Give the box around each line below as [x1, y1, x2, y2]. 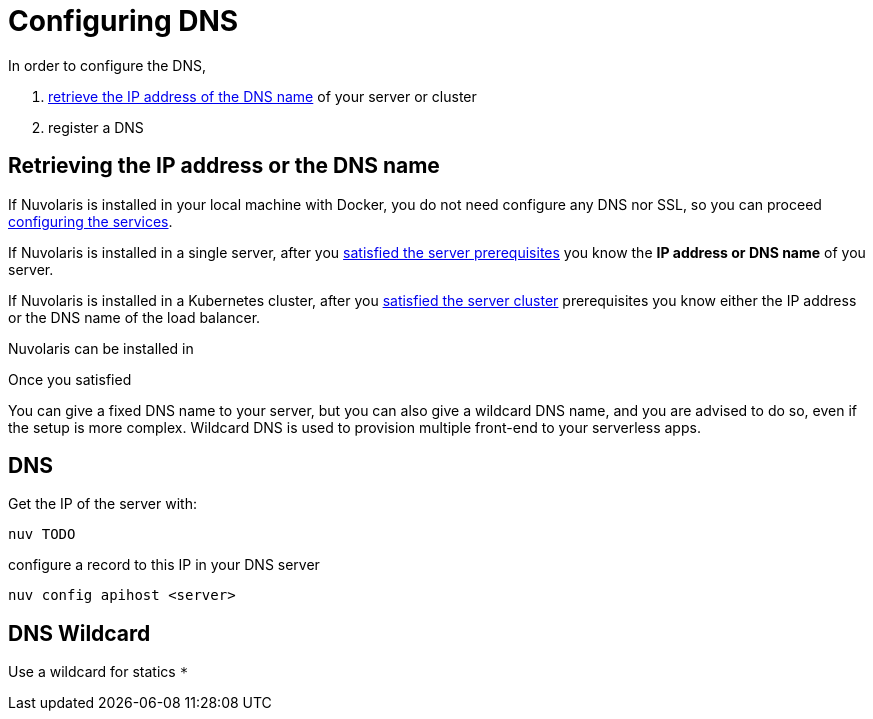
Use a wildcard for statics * [8, 663, 189, 681]
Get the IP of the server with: [8, 495, 197, 513]
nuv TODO [8, 526, 76, 543]
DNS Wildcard [8, 620, 151, 646]
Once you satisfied [8, 370, 132, 388]
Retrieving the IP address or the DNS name [8, 153, 440, 179]
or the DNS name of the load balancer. [8, 308, 261, 326]
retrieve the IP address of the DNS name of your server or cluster [48, 87, 477, 105]
